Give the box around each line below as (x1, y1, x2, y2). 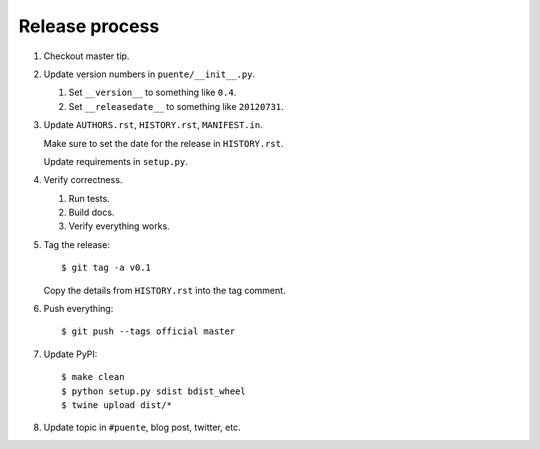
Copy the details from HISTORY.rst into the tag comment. (43, 284, 286, 296)
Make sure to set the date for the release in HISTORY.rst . (43, 137, 284, 149)
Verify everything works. (68, 220, 170, 232)
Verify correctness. (43, 174, 123, 186)
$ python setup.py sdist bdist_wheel (61, 385, 247, 397)
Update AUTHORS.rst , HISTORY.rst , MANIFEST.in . (43, 119, 264, 131)
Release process (18, 15, 160, 37)
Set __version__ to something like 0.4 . (68, 86, 237, 99)
